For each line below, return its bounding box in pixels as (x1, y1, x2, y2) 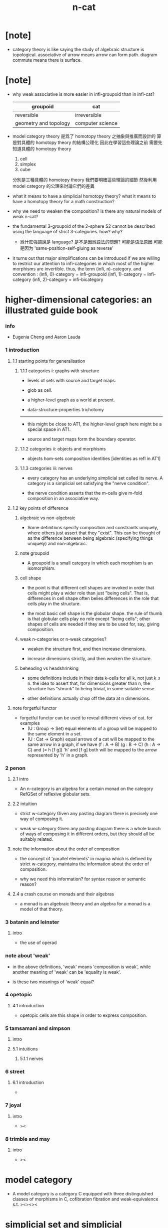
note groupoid (19, 550, 49, 556)
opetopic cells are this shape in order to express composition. (19, 1012, 147, 1018)
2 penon (5, 764, 26, 772)
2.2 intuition (12, 801, 37, 807)
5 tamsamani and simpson (5, 1025, 71, 1032)
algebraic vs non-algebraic (19, 515, 76, 521)
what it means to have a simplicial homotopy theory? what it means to (12, 193, 156, 199)
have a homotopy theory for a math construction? (12, 198, 115, 204)
